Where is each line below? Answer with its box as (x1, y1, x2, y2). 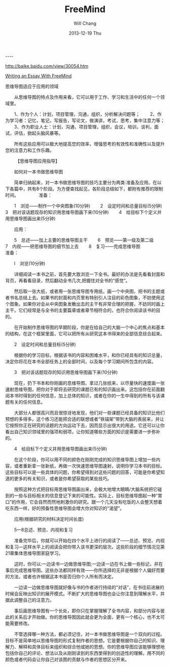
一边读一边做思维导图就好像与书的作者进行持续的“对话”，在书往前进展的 (14, 584, 164, 590)
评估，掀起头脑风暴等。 (14, 130, 63, 136)
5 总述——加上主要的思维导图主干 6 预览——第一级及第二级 (14, 237, 154, 243)
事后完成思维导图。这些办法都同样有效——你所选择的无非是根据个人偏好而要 (5, 567, 165, 573)
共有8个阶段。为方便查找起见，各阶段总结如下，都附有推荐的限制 (27, 186, 163, 192)
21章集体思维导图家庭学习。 (5, 550, 63, 556)
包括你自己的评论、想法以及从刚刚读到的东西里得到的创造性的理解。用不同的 (5, 650, 165, 656)
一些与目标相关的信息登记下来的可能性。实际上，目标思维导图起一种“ (14, 492, 158, 498)
